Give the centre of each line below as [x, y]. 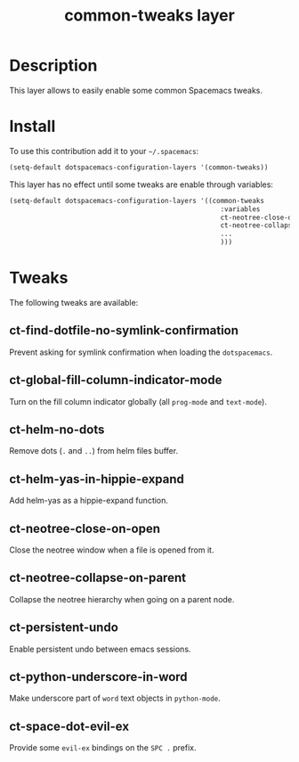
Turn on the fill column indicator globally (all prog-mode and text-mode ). [138, 401]
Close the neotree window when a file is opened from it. [112, 550]
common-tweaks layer [149, 16]
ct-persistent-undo [64, 628]
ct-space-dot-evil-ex [69, 726]
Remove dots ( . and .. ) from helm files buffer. [94, 451]
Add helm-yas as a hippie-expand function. [89, 501]
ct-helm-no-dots [57, 429]
